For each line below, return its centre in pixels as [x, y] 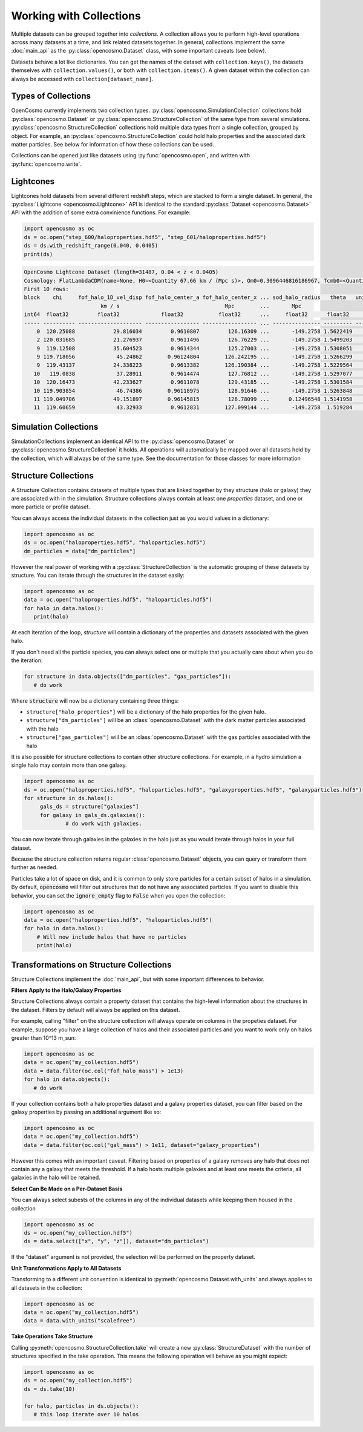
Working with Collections [76, 16]
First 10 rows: [46, 289]
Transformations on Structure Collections [91, 964]
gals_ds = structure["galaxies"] [89, 807]
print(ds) [38, 254]
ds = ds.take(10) [50, 1389]
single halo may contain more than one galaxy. [69, 765]
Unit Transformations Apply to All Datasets [66, 1268]
